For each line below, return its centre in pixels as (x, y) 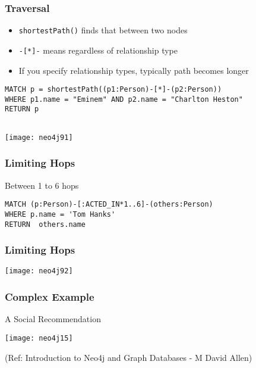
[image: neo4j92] (39, 271)
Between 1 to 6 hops (42, 185)
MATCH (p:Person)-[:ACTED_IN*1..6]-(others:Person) (109, 205)
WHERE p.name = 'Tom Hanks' (60, 214)
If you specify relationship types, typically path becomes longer (134, 70)
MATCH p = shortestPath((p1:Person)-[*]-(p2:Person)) (113, 90)
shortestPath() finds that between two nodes (103, 30)
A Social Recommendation (53, 319)
